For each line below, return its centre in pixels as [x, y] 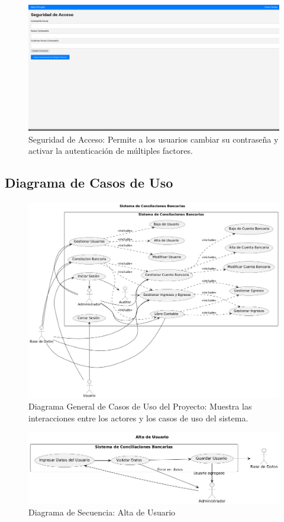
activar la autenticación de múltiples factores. [111, 151]
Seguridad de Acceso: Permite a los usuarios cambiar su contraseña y [154, 139]
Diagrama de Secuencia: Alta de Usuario [102, 512]
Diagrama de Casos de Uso [89, 183]
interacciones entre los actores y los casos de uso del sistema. [138, 418]
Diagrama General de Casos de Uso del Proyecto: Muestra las [140, 406]
